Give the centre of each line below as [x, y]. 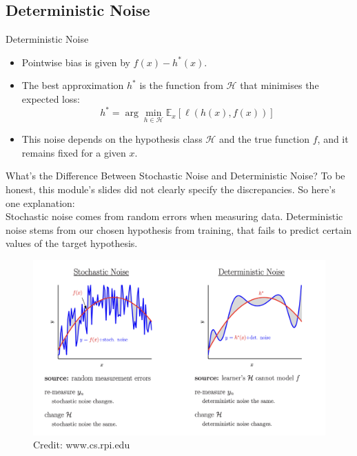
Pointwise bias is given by [76, 62]
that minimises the [279, 85]
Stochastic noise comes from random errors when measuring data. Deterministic [174, 216]
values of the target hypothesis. [72, 243]
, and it [333, 139]
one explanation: [40, 202]
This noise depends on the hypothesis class [112, 139]
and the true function [264, 139]
